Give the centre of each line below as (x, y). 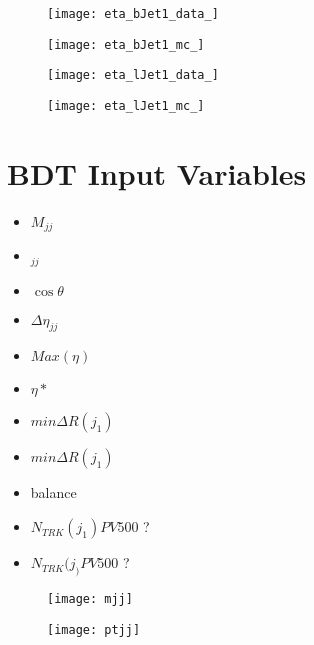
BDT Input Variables (157, 172)
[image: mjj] (90, 598)
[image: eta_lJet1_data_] (133, 75)
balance (53, 492)
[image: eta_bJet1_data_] (133, 14)
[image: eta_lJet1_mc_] (126, 105)
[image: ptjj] (94, 629)
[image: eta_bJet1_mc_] (126, 44)
